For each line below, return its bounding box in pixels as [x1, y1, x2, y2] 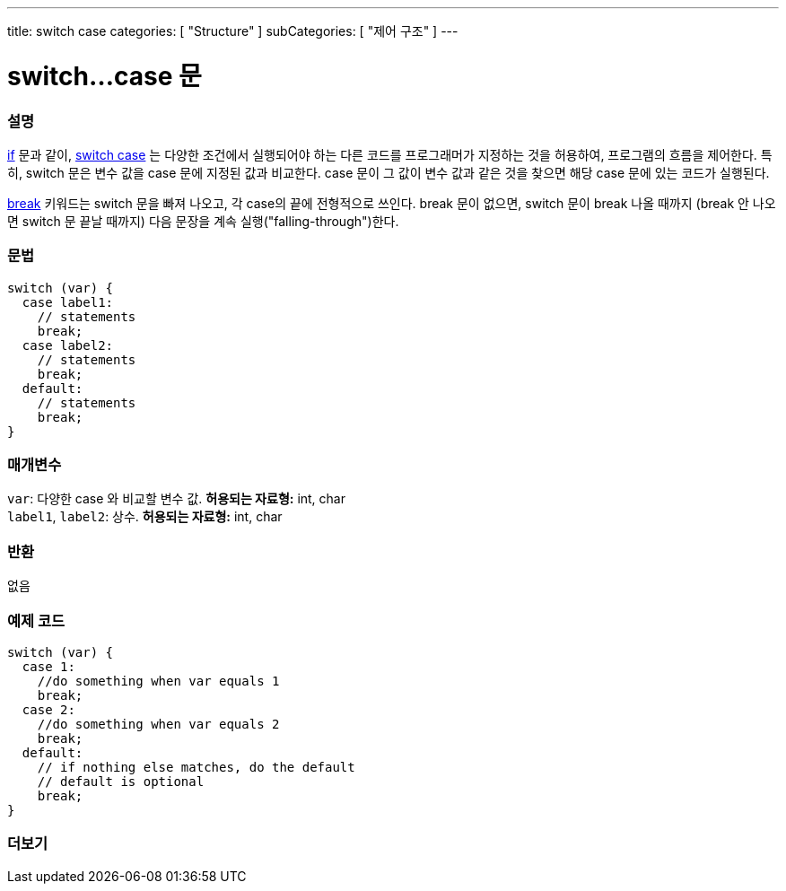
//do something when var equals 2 [37, 716, 280, 731]
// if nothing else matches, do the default [37, 759, 355, 774]
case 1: [22, 659, 75, 674]
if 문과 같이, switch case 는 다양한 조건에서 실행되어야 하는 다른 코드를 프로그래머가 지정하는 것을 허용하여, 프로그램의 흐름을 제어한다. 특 [7, 146, 773, 162]
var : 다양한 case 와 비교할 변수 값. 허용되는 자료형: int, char [7, 491, 345, 507]
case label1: [22, 294, 114, 310]
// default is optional [37, 773, 205, 789]
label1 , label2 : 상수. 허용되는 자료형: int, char [7, 509, 283, 525]
